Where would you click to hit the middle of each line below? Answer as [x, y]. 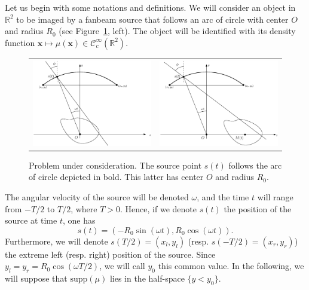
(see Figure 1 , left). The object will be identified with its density [177, 31]
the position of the [258, 208]
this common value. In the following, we [231, 266]
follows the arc [255, 165]
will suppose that [36, 278]
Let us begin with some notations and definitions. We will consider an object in [150, 7]
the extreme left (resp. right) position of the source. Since [110, 254]
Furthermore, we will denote [56, 241]
